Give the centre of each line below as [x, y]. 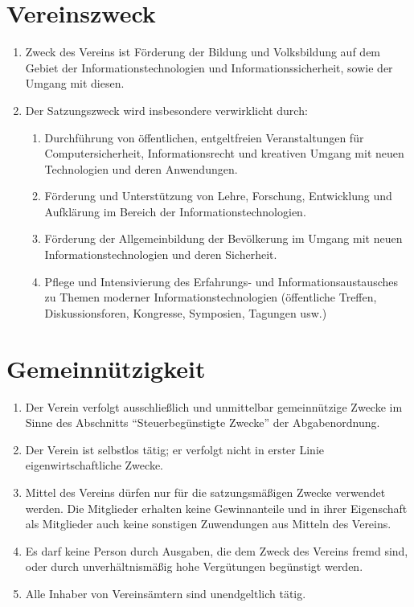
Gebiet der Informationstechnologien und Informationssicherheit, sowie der [209, 67]
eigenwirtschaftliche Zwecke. [94, 465]
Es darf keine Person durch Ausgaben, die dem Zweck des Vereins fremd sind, [217, 550]
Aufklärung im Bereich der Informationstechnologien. [175, 211]
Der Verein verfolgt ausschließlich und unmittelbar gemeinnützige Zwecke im [214, 406]
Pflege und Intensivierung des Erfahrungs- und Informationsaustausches [221, 281]
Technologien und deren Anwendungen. [141, 168]
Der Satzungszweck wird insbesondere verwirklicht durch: [166, 110]
